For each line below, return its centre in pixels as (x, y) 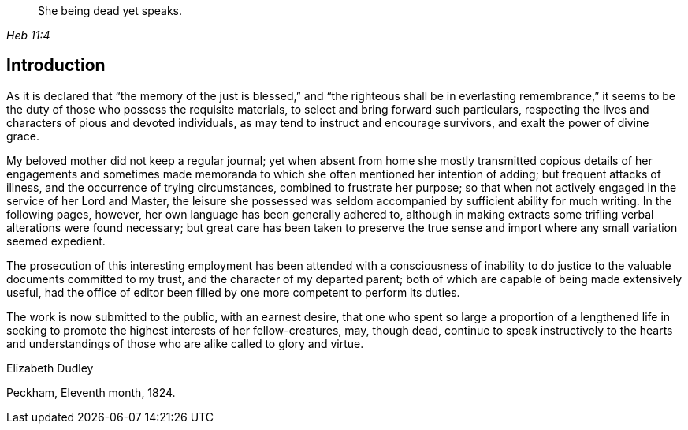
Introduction (56, 65)
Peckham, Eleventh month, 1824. (91, 392)
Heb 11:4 (28, 35)
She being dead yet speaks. (110, 11)
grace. (23, 136)
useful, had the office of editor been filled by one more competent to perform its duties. (233, 292)
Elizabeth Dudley (50, 368)
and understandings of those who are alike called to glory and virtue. (185, 343)
